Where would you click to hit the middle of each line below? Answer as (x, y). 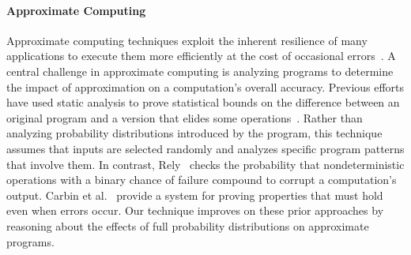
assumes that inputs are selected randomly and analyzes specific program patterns (205, 148)
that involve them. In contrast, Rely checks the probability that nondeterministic (205, 164)
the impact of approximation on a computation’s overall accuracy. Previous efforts (205, 86)
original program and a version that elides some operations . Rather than (185, 117)
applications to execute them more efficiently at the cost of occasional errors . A (201, 56)
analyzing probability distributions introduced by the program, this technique (194, 133)
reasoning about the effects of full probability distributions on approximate (188, 225)
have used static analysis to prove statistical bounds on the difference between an (203, 102)
